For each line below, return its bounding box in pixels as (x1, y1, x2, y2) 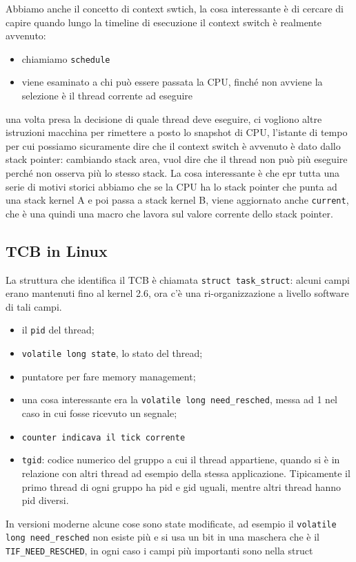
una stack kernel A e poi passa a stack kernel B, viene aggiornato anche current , (6, 193, 349, 207)
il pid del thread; (21, 322, 95, 337)
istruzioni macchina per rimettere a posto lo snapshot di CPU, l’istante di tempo (6, 125, 348, 139)
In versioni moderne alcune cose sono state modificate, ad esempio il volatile (6, 516, 337, 530)
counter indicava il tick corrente (21, 432, 186, 443)
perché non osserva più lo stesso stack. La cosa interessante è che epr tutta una (6, 166, 339, 180)
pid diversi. (21, 493, 69, 507)
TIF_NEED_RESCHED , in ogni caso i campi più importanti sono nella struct (6, 543, 313, 558)
